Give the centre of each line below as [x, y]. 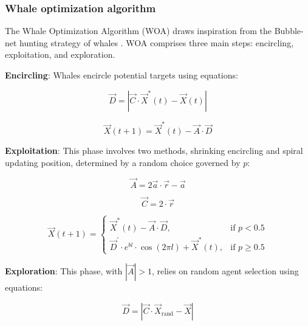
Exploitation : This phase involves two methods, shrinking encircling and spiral [154, 151]
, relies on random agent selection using [225, 270]
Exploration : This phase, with [64, 270]
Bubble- [289, 31]
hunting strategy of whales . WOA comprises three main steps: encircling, [157, 42]
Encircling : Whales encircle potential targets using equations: [121, 75]
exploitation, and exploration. [60, 54]
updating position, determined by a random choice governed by [123, 162]
